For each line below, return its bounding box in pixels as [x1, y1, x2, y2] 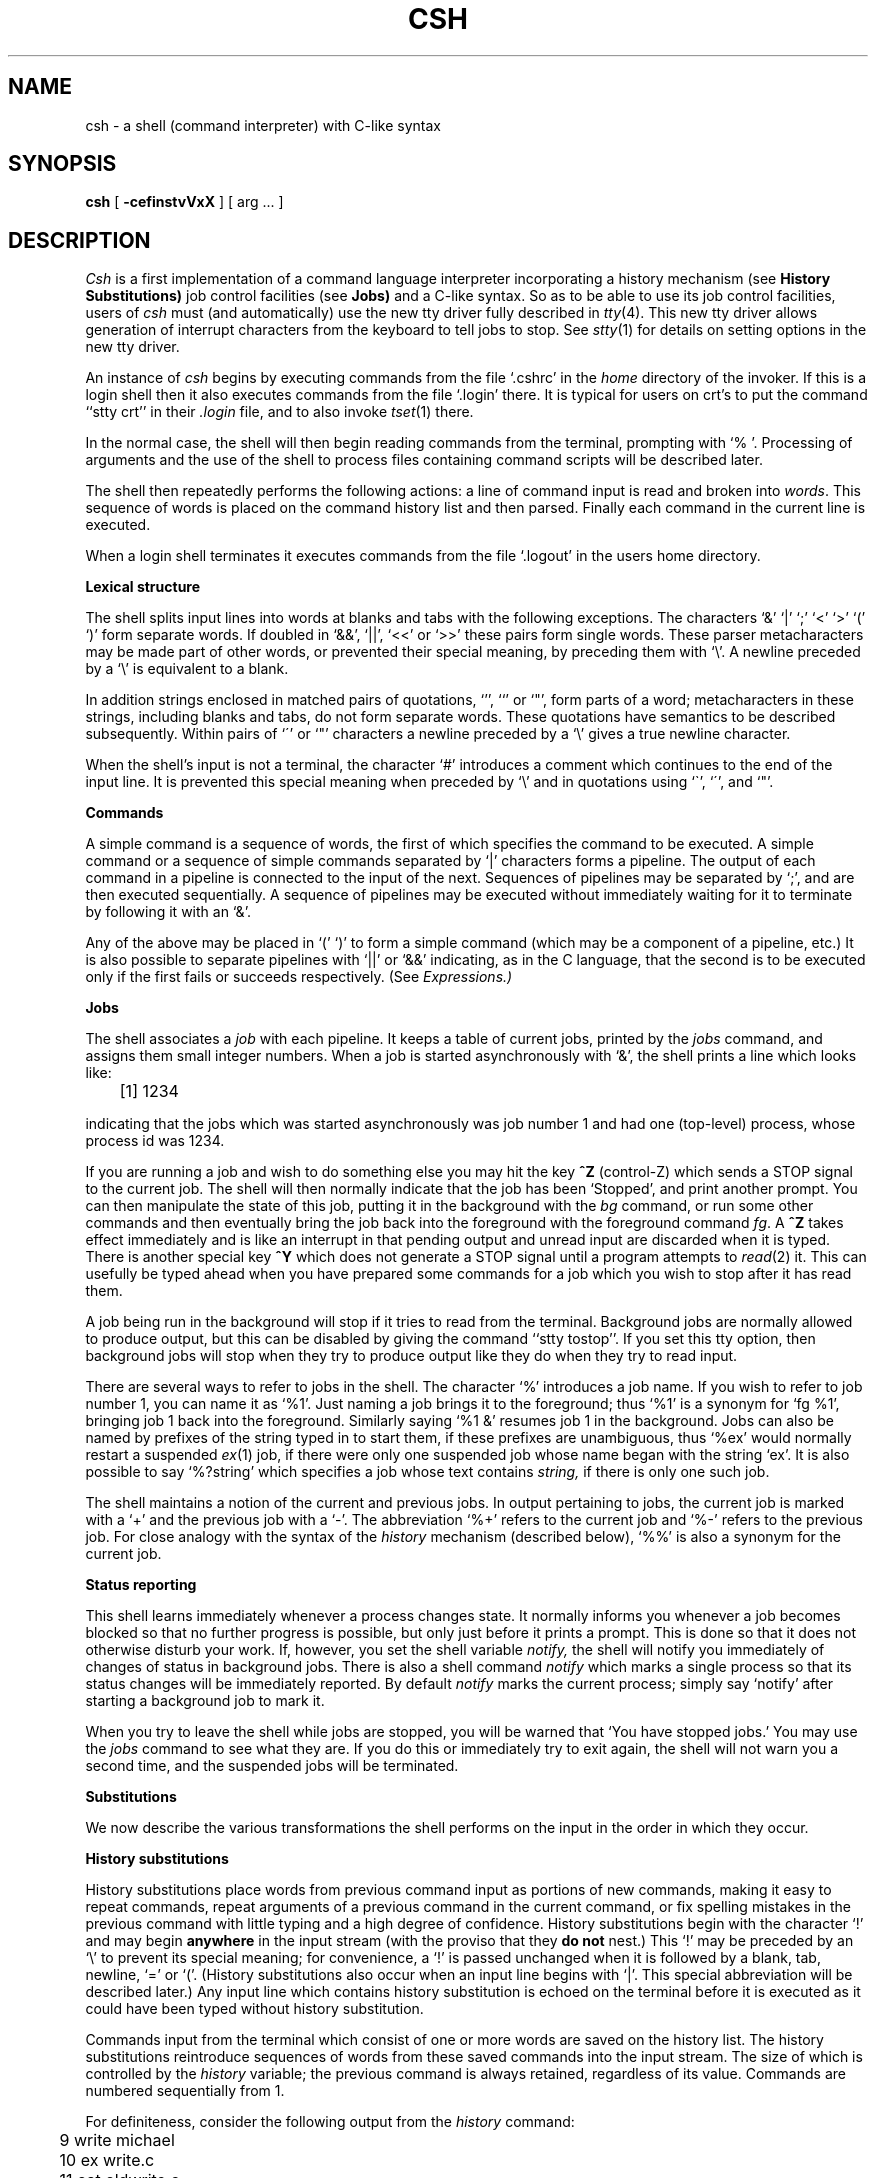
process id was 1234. [85, 1132, 225, 1150]
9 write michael [59, 2130, 175, 2151]
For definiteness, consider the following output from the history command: [85, 2113, 575, 2131]
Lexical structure [85, 578, 201, 596]
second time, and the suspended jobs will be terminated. [85, 1757, 459, 1775]
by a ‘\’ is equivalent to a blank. [85, 660, 289, 678]
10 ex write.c [59, 2150, 155, 2171]
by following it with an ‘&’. [85, 903, 251, 921]
